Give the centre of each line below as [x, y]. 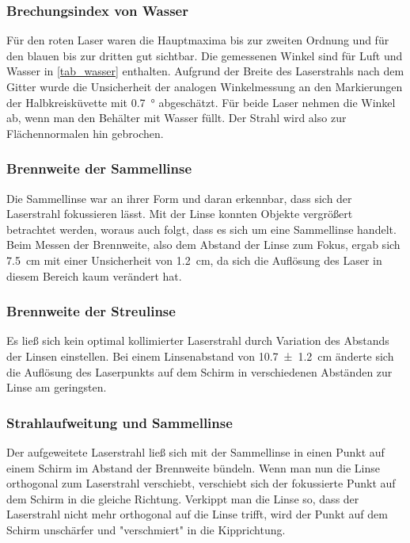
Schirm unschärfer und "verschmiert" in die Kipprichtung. [146, 529]
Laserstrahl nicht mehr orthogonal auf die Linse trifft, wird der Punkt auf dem [197, 514]
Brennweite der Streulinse [91, 311]
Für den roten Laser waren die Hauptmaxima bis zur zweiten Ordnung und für [198, 40]
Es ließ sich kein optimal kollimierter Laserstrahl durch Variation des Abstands [198, 340]
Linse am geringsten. [57, 387]
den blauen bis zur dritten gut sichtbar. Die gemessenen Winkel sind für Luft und [205, 55]
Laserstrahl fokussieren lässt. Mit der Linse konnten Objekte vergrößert [180, 214]
